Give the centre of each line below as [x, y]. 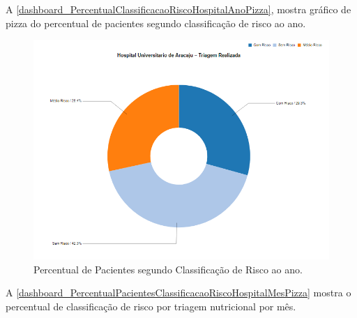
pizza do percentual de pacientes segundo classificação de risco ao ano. [156, 23]
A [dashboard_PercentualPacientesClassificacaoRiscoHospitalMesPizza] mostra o [178, 293]
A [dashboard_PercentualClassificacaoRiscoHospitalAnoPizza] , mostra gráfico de [178, 9]
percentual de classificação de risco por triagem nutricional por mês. [151, 306]
